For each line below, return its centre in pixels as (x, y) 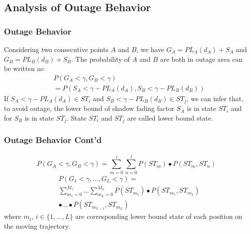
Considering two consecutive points (56, 49)
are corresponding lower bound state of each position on (159, 216)
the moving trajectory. (37, 226)
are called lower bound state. (170, 117)
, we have (150, 49)
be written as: (25, 68)
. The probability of (100, 59)
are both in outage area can (201, 59)
